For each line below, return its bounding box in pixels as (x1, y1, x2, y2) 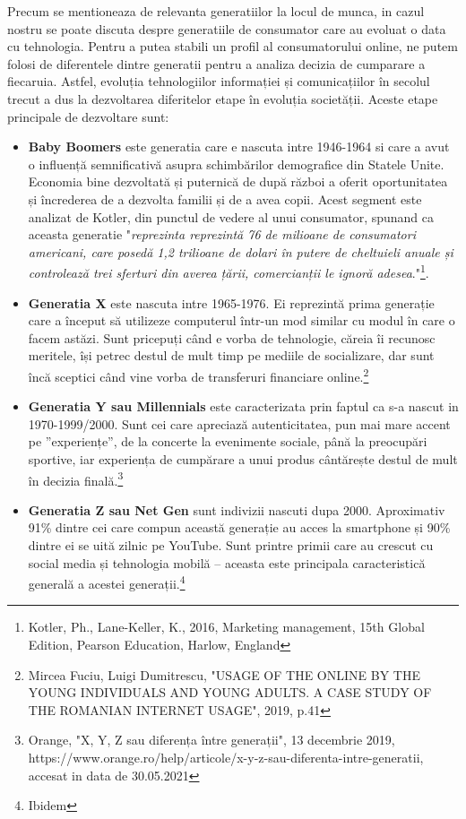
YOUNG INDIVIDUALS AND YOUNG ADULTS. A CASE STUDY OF (28, 683, 432, 702)
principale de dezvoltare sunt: (7, 107, 169, 125)
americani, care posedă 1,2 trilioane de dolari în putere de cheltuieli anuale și (28, 242, 453, 261)
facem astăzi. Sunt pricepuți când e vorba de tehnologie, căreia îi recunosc (28, 328, 436, 347)
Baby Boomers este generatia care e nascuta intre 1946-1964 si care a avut (28, 137, 450, 156)
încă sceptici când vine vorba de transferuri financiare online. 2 (28, 364, 369, 385)
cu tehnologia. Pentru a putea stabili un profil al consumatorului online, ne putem (7, 37, 458, 56)
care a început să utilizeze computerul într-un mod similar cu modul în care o (28, 311, 455, 330)
